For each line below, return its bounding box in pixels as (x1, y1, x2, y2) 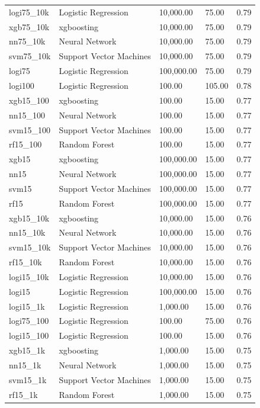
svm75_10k (9, 50, 51, 62)
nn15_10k (9, 226, 46, 239)
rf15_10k (9, 256, 42, 268)
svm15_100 (9, 123, 51, 136)
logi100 (9, 79, 34, 91)
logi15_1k (9, 300, 45, 312)
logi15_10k (9, 270, 49, 282)
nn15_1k (9, 359, 41, 371)
